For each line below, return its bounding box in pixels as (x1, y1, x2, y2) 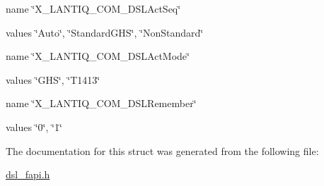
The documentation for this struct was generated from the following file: (6, 143, 319, 158)
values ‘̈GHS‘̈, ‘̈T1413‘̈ (6, 72, 100, 87)
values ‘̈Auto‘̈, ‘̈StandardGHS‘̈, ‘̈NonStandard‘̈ (6, 25, 204, 39)
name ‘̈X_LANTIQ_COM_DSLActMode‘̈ (6, 49, 190, 63)
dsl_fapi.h (6, 167, 50, 182)
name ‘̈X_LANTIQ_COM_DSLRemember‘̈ (6, 96, 197, 111)
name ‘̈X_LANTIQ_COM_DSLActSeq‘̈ (6, 1, 181, 15)
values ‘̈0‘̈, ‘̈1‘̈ (6, 119, 62, 134)
